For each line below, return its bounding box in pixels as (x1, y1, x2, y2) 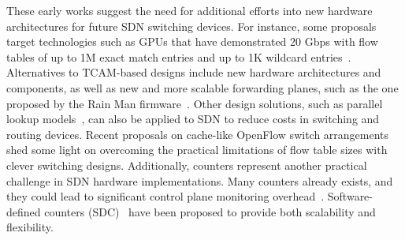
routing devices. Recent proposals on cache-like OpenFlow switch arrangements (6, 126, 389, 142)
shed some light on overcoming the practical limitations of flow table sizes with (6, 141, 388, 158)
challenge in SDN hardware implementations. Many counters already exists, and (6, 172, 393, 189)
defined (6, 203, 41, 219)
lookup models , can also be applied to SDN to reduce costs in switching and (6, 111, 380, 127)
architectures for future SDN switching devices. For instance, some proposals (6, 17, 377, 34)
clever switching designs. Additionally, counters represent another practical (6, 156, 367, 173)
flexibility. (6, 219, 54, 235)
